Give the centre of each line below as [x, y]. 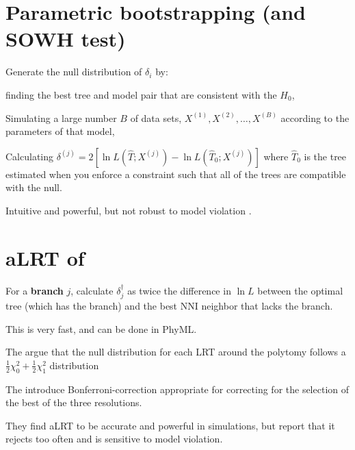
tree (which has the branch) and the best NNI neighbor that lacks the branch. [169, 306]
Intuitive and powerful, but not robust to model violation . [129, 210]
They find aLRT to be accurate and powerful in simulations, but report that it [170, 425]
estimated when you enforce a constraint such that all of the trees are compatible [176, 174]
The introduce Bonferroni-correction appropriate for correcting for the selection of [177, 389]
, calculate [92, 290]
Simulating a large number [61, 117]
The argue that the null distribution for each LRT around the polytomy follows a [176, 352]
